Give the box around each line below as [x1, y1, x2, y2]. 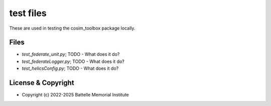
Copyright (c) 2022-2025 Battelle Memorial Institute [22, 92, 129, 98]
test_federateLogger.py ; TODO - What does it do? [22, 58, 125, 64]
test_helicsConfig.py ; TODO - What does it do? [22, 65, 119, 71]
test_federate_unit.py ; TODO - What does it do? [22, 51, 120, 57]
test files [9, 8, 47, 19]
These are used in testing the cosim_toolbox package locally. [9, 25, 135, 31]
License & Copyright [9, 78, 75, 87]
